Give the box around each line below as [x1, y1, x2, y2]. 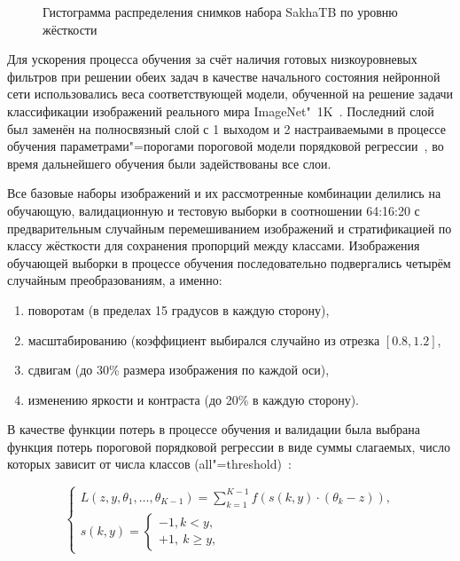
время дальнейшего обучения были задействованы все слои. [7, 154, 331, 172]
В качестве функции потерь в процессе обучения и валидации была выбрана [7, 420, 420, 439]
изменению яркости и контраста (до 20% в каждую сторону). [27, 390, 360, 408]
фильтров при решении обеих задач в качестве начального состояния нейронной [7, 67, 441, 85]
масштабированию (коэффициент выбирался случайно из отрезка [27, 330, 380, 349]
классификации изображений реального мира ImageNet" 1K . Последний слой [7, 101, 434, 120]
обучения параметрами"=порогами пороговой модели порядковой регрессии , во [7, 137, 444, 155]
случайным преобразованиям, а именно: [7, 271, 222, 289]
